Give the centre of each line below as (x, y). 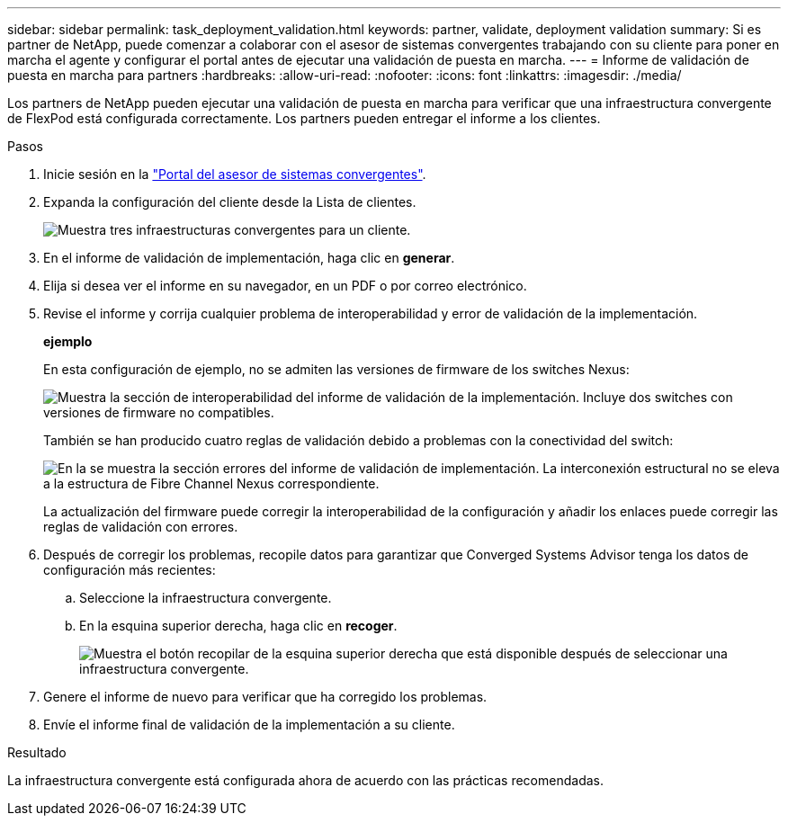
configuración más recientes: (130, 570)
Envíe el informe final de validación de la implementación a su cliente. (249, 725)
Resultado (37, 752)
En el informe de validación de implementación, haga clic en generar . (249, 258)
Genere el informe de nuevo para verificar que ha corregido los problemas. (265, 697)
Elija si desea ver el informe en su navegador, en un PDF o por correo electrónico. (285, 286)
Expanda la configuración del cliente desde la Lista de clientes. (230, 202)
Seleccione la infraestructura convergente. (206, 598)
